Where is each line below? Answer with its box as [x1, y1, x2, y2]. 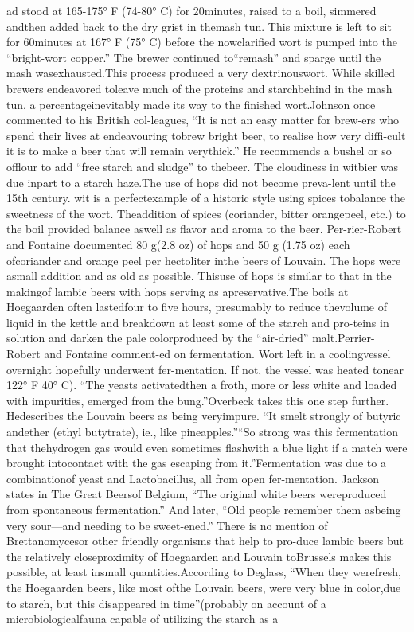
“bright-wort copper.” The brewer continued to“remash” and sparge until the [6, 49, 381, 65]
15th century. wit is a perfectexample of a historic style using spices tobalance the [6, 189, 406, 206]
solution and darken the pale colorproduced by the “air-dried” [6, 330, 309, 346]
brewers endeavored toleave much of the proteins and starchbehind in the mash [6, 80, 393, 96]
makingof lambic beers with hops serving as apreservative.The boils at [6, 283, 349, 299]
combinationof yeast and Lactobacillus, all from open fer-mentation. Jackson [6, 470, 380, 486]
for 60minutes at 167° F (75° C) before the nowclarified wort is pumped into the [6, 33, 397, 50]
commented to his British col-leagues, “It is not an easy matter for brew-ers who [6, 111, 400, 128]
